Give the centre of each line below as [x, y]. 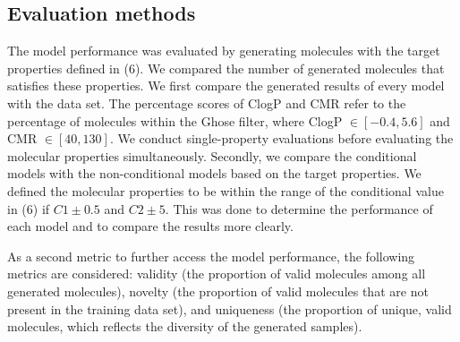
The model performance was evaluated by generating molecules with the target [224, 51]
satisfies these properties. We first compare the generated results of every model [226, 85]
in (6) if [29, 208]
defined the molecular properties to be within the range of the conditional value [226, 190]
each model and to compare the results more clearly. [150, 226]
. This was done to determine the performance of [299, 208]
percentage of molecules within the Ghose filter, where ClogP [175, 120]
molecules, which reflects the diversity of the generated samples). [185, 326]
